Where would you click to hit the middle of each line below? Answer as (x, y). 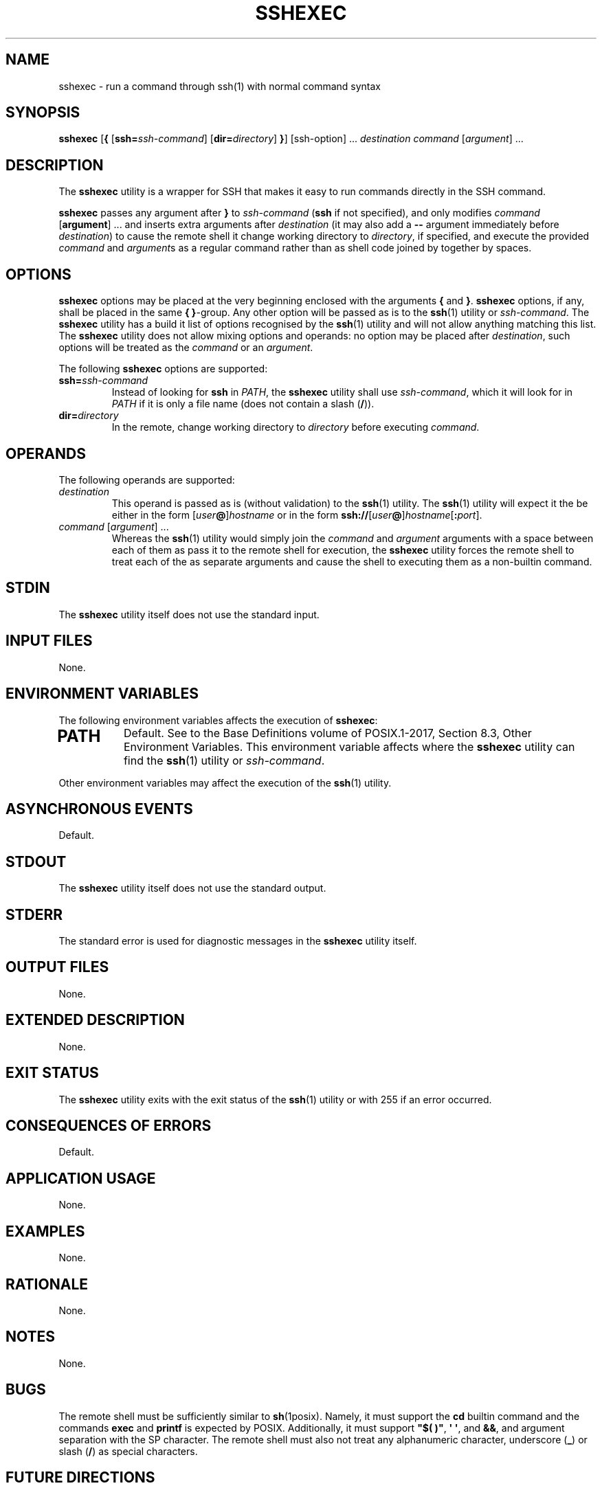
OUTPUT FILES (57, 967)
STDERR (34, 914)
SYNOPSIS (43, 113)
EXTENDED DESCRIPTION (95, 1020)
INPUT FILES (49, 641)
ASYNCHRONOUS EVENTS (99, 809)
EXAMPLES (45, 1231)
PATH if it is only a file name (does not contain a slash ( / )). (243, 404)
